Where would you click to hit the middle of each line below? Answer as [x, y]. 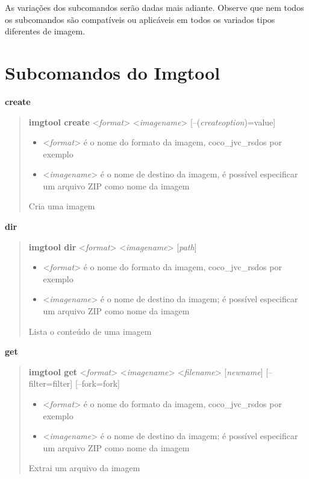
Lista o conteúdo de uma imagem [90, 331]
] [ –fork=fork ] [95, 383]
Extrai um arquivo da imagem [84, 468]
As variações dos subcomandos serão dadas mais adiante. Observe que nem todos [154, 7]
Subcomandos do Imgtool [113, 72]
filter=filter [49, 383]
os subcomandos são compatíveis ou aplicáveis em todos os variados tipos [140, 19]
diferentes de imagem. [45, 31]
